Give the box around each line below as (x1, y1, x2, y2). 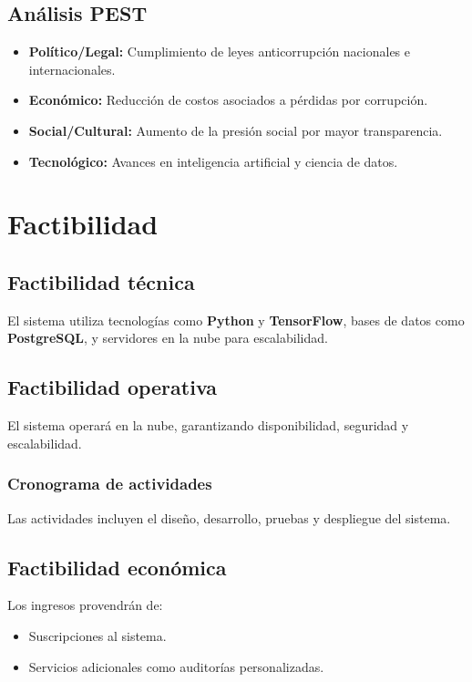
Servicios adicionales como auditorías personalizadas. (28, 656, 324, 676)
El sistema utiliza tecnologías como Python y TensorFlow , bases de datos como (7, 310, 465, 329)
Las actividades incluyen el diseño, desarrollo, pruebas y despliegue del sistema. (7, 508, 451, 527)
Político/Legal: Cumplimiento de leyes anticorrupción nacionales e (28, 42, 411, 61)
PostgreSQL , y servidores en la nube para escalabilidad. (7, 328, 328, 347)
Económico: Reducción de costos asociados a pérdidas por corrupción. (28, 90, 428, 109)
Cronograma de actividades (7, 472, 212, 495)
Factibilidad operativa (7, 373, 218, 401)
